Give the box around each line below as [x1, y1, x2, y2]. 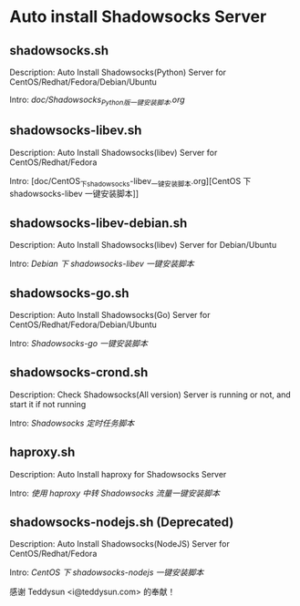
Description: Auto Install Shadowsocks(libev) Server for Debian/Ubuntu [9, 240, 277, 251]
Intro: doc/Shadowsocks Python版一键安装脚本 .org [9, 94, 185, 107]
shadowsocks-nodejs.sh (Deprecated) [9, 515, 234, 530]
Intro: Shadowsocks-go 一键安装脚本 [9, 338, 149, 349]
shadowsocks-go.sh [9, 285, 129, 301]
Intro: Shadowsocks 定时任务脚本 [9, 417, 135, 428]
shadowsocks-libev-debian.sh [9, 215, 188, 231]
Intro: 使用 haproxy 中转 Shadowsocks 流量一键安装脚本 [9, 488, 221, 498]
